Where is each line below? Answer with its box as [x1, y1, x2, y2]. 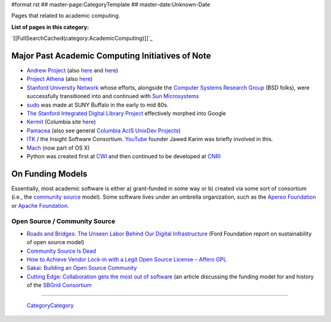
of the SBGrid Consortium [26, 282, 92, 289]
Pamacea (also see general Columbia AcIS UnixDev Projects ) [26, 126, 181, 134]
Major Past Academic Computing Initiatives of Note [11, 50, 211, 61]
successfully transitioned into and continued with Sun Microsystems [26, 93, 199, 100]
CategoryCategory [26, 301, 74, 309]
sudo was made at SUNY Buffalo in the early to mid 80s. [26, 101, 169, 109]
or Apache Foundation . [11, 202, 69, 209]
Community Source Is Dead [26, 247, 96, 255]
